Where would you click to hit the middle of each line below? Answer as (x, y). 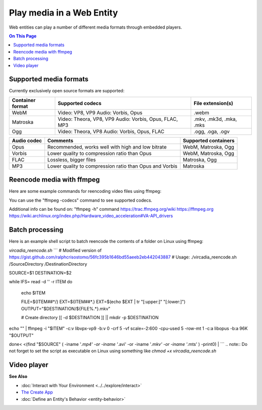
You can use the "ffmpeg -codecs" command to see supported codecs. (81, 200)
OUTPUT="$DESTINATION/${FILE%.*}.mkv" (66, 308)
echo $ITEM (33, 293)
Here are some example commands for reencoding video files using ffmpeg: (85, 191)
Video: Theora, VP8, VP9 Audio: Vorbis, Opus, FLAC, (118, 119)
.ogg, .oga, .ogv (212, 131)
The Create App (37, 392)
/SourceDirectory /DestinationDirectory (48, 264)
